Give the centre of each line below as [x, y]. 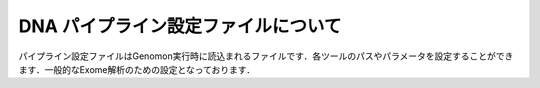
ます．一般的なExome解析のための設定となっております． [136, 69]
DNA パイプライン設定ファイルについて [180, 26]
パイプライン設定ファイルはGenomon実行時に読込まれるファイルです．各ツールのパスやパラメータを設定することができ [266, 56]
